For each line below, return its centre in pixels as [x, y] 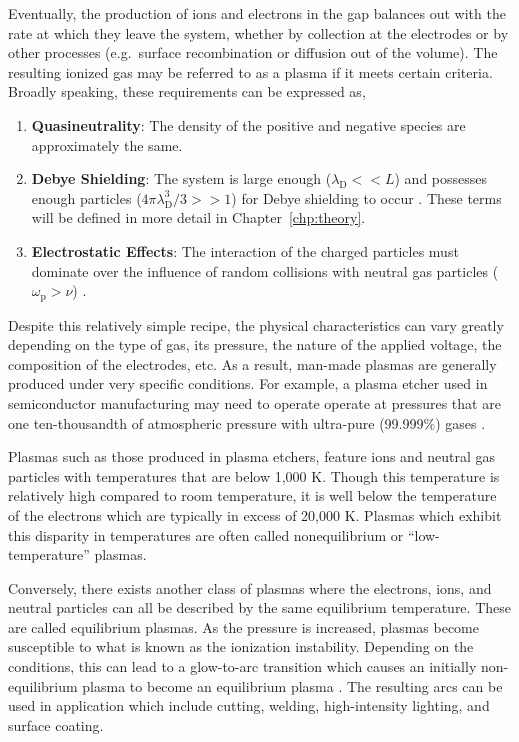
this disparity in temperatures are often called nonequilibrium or [206, 534]
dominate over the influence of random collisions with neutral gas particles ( [265, 270]
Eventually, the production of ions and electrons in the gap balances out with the [257, 13]
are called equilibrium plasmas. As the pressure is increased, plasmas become [244, 626]
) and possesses [441, 178]
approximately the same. [107, 144]
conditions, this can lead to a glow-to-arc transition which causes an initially [242, 666]
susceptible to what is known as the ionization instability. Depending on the [241, 646]
